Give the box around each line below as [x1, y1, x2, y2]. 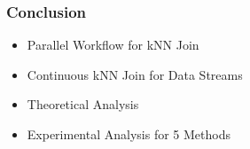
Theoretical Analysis [27, 95, 139, 114]
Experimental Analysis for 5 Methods [27, 125, 230, 143]
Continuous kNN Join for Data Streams [27, 65, 243, 83]
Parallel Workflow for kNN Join [27, 35, 199, 54]
